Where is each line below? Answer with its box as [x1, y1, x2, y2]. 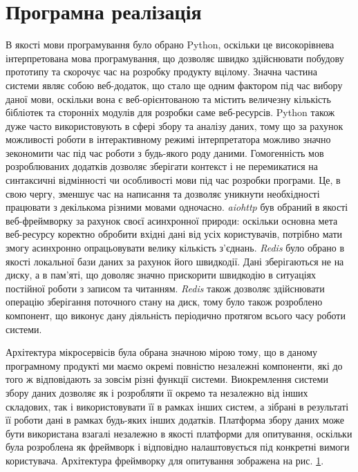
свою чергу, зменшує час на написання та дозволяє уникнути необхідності [6, 186, 320, 200]
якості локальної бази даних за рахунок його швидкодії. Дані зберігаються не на [6, 254, 344, 268]
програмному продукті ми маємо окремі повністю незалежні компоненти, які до [6, 358, 343, 372]
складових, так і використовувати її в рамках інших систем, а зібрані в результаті [6, 399, 349, 413]
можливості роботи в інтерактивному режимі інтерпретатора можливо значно [6, 132, 331, 147]
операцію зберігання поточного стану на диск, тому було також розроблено [6, 294, 323, 309]
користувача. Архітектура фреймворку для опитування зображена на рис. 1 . [6, 453, 324, 467]
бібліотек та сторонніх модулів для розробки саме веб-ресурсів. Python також [6, 105, 335, 120]
